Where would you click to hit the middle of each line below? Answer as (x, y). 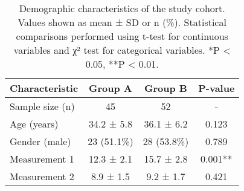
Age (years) (34, 124)
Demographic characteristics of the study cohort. (122, 8)
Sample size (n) (42, 106)
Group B (166, 88)
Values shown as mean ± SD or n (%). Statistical (122, 22)
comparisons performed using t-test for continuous (122, 36)
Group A (111, 88)
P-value (217, 88)
